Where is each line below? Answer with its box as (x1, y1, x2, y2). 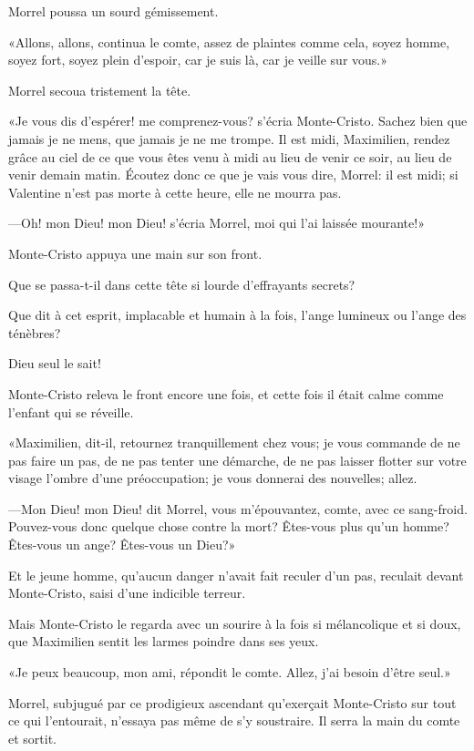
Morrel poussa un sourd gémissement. (8, 2, 219, 20)
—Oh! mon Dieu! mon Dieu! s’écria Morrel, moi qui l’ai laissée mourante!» (8, 213, 425, 232)
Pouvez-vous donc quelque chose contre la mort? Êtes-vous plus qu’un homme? (8, 517, 449, 536)
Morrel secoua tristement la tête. (8, 80, 191, 99)
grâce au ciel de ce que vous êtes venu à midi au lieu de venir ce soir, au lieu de (8, 147, 452, 166)
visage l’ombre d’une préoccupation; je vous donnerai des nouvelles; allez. (8, 468, 417, 488)
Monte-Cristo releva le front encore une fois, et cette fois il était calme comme (8, 384, 444, 403)
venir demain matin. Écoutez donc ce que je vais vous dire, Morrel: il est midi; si (8, 165, 459, 184)
